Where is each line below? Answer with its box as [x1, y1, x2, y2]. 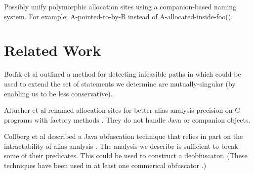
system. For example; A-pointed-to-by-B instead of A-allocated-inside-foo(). [4, 11, 233, 21]
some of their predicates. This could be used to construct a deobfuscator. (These [4, 150, 248, 161]
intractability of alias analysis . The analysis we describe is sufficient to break [4, 140, 238, 151]
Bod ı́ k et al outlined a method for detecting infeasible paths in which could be [4, 69, 241, 79]
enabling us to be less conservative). [4, 88, 113, 98]
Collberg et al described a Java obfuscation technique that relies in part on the [4, 131, 243, 141]
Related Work [4, 40, 101, 60]
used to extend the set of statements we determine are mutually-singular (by [4, 78, 236, 88]
